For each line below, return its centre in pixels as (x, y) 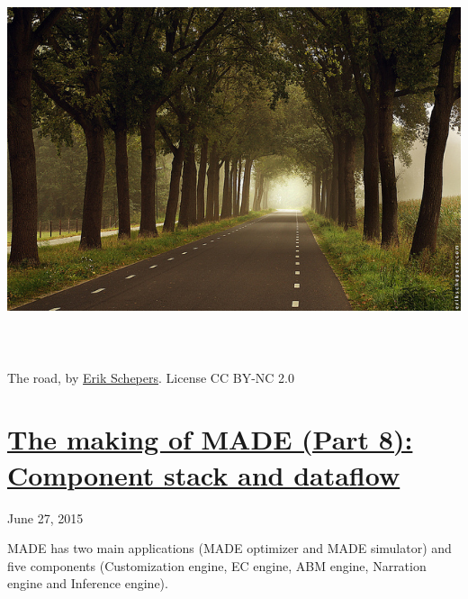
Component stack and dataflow (204, 474)
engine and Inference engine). (88, 583)
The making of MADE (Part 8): (210, 439)
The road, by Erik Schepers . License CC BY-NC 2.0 (151, 377)
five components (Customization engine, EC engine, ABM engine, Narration (217, 565)
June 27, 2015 (45, 517)
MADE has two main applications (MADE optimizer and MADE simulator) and (229, 548)
